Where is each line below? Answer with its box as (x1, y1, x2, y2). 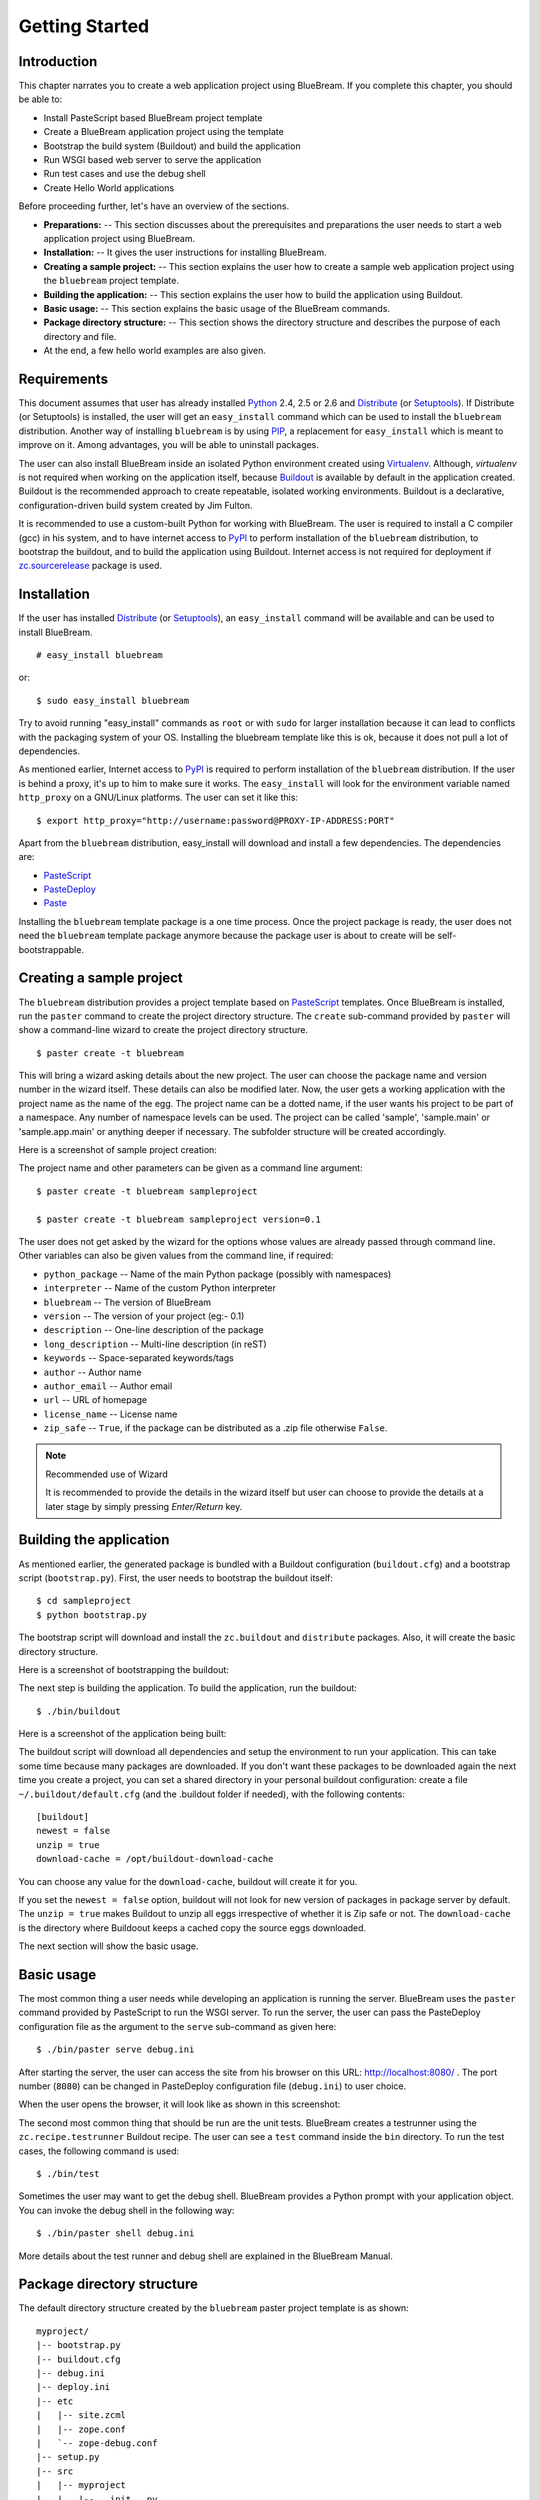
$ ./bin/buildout (36, 1705, 121, 1717)
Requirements (18, 370, 109, 387)
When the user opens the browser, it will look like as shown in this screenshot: (18, 2098, 341, 2110)
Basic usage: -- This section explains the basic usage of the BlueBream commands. (43, 302, 390, 314)
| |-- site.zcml (36, 2410, 127, 2421)
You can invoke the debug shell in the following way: (18, 2204, 235, 2216)
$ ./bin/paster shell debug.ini (36, 2228, 195, 2239)
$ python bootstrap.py (36, 1609, 148, 1620)
